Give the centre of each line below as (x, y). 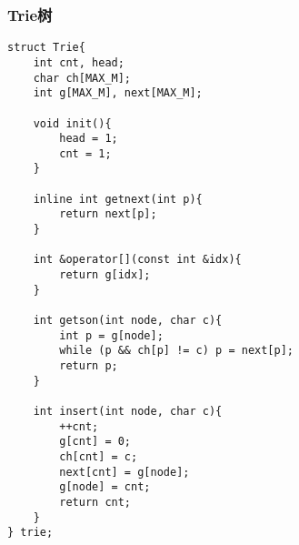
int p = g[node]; (111, 335)
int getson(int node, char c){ (128, 321)
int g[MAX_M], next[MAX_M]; (118, 93)
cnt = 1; (85, 153)
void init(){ (72, 123)
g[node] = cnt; (105, 487)
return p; (89, 366)
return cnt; (95, 502)
